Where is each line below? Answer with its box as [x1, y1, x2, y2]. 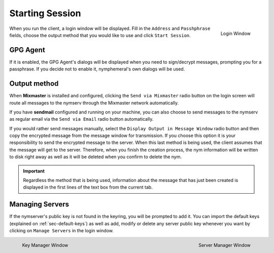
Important [23, 168, 45, 174]
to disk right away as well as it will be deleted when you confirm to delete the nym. [9, 154, 182, 160]
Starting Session [9, 8, 81, 19]
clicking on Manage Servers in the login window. [9, 228, 114, 234]
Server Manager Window [198, 242, 251, 248]
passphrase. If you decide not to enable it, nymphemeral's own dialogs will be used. [9, 66, 185, 72]
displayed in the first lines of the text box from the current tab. [23, 184, 153, 190]
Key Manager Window [22, 242, 68, 248]
